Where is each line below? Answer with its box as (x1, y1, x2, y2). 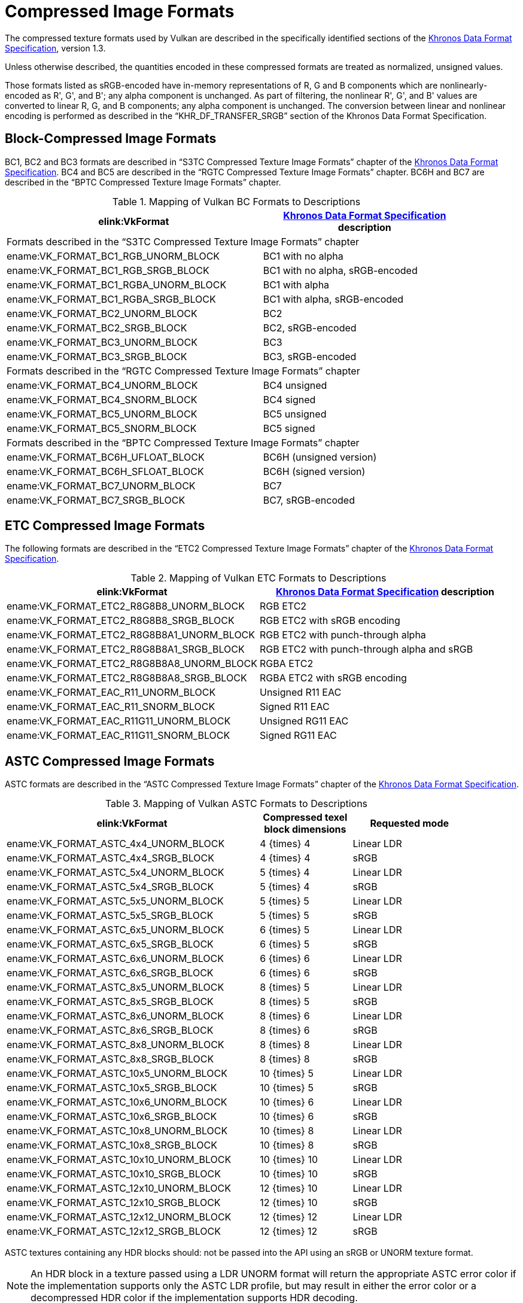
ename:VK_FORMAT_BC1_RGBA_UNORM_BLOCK (7, 278, 227, 291)
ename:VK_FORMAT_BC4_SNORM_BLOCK (7, 393, 197, 406)
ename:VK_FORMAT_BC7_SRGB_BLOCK (7, 494, 186, 506)
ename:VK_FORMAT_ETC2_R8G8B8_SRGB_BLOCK (7, 614, 235, 627)
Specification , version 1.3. (5, 42, 106, 53)
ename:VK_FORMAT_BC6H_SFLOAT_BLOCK (7, 465, 204, 477)
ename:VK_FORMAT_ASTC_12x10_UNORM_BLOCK (7, 1182, 231, 1195)
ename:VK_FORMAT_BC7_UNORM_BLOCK (7, 479, 196, 492)
